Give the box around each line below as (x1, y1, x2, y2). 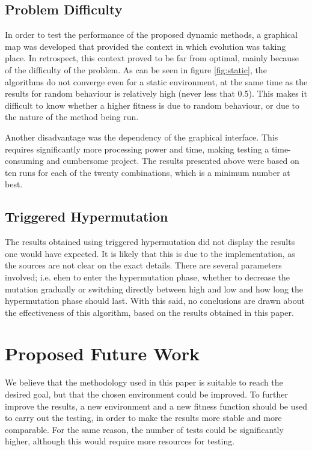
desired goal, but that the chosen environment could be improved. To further (5, 388, 288, 400)
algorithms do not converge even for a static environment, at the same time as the (5, 75, 308, 88)
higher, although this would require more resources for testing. (5, 435, 235, 447)
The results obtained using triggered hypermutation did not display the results (5, 235, 295, 248)
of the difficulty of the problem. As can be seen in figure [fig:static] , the (5, 63, 267, 76)
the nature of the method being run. (5, 110, 139, 123)
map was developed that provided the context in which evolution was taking (5, 40, 286, 52)
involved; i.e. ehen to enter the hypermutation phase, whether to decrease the (5, 270, 290, 283)
